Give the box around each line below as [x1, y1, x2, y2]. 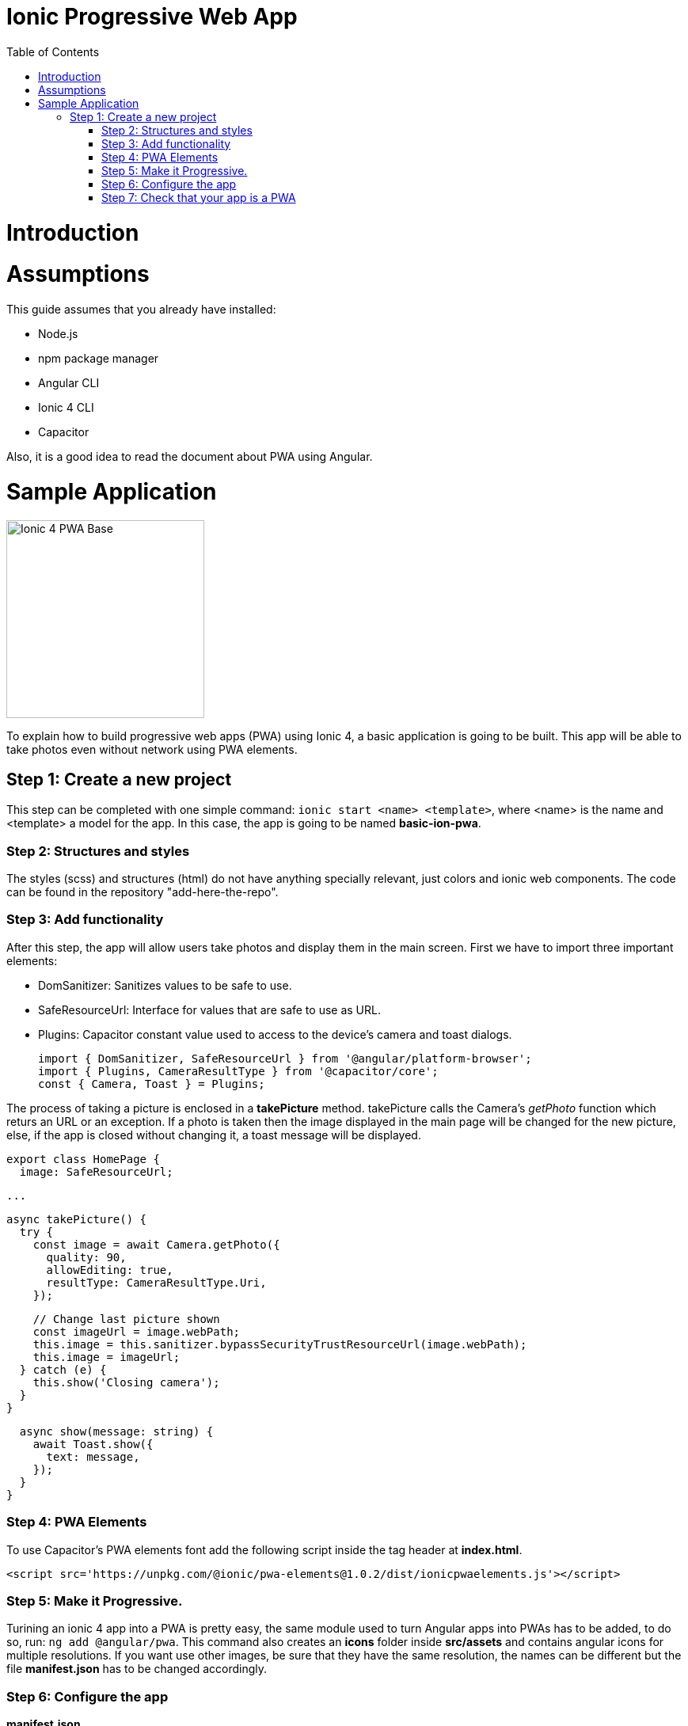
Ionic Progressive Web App [6, 3, 298, 30]
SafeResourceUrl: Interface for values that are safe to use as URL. [38, 1002, 381, 1017]
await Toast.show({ [32, 1437, 154, 1450]
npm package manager [38, 352, 159, 365]
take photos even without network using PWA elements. [6, 742, 298, 756]
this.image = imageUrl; [32, 1350, 181, 1363]
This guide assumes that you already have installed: [6, 302, 276, 316]
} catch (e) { [19, 1363, 107, 1376]
